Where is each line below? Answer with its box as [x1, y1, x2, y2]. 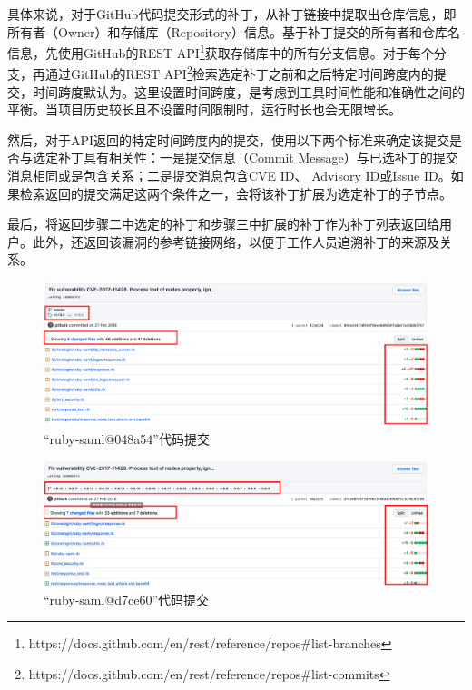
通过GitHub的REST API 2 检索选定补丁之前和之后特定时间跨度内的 [44, 62, 434, 84]
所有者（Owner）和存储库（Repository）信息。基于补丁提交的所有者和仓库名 [7, 22, 460, 41]
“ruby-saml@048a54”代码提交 [44, 429, 210, 448]
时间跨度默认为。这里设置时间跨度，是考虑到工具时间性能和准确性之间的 [32, 82, 465, 101]
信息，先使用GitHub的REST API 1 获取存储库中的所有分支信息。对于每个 [7, 41, 434, 62]
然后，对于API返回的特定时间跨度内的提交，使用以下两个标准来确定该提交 [7, 130, 450, 149]
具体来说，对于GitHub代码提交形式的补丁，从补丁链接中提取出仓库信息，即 [7, 5, 457, 23]
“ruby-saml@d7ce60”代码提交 [44, 589, 210, 608]
